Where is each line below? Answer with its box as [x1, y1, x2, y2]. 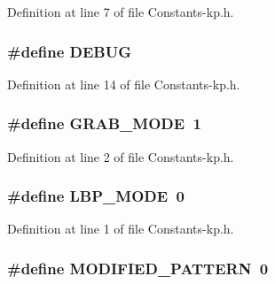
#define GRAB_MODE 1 [7, 112, 201, 134]
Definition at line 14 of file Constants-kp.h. [7, 74, 240, 93]
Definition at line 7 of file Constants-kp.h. [7, 3, 234, 20]
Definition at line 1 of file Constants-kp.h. [7, 219, 234, 238]
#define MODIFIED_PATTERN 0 [7, 257, 269, 279]
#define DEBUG [7, 40, 131, 62]
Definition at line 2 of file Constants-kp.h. [7, 147, 234, 165]
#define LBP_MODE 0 [7, 185, 185, 207]
